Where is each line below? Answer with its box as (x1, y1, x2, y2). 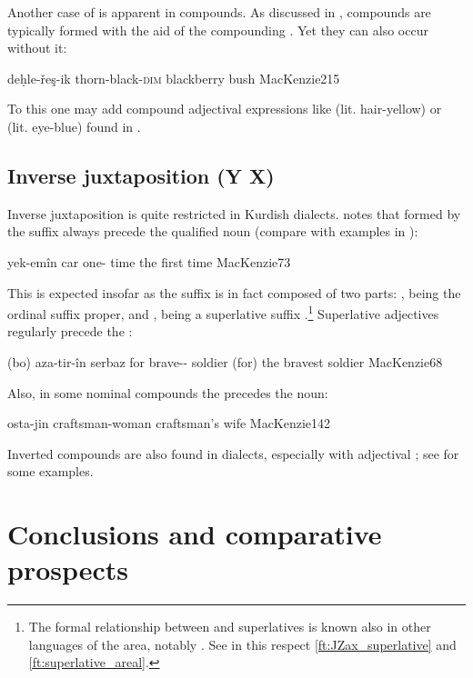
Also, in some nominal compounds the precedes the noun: (7, 383, 328, 402)
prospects (7, 551, 129, 588)
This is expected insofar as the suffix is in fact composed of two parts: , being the (7, 283, 461, 302)
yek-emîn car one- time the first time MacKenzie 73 (7, 252, 291, 271)
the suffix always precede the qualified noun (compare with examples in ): (7, 222, 418, 241)
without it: (7, 38, 67, 57)
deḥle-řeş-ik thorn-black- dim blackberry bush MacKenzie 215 (7, 68, 340, 87)
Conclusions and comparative (7, 515, 382, 553)
